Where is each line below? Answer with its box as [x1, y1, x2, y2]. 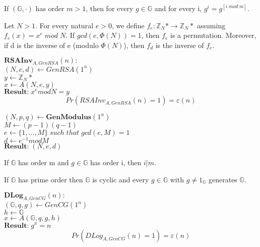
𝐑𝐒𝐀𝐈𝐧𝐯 [4, 57, 33, 65]
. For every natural [35, 20, 94, 30]
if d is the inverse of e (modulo [4, 39, 99, 50]
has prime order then [18, 174, 83, 185]
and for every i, [154, 3, 202, 13]
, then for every [86, 3, 134, 13]
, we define [111, 20, 145, 30]
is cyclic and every [92, 174, 149, 185]
